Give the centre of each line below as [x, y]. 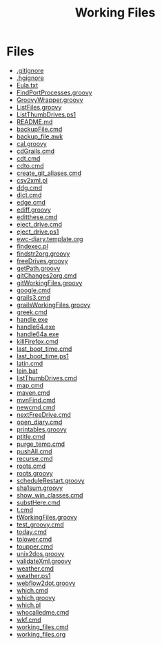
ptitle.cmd [31, 436]
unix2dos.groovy [40, 553]
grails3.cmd [33, 297]
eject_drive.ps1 [38, 232]
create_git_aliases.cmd [49, 173]
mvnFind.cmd [36, 400]
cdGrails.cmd [35, 151]
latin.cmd [30, 363]
